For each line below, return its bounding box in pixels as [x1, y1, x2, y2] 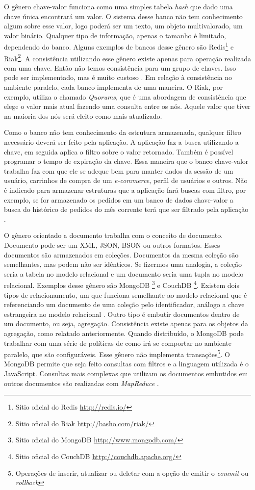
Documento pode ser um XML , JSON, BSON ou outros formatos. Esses [4, 239, 220, 250]
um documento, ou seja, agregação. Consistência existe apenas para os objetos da [4, 318, 248, 329]
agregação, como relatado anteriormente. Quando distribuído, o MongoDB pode [4, 328, 244, 338]
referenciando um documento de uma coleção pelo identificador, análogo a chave [4, 299, 245, 309]
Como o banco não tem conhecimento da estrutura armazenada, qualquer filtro [4, 127, 241, 137]
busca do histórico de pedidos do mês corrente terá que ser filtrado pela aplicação [4, 204, 249, 214]
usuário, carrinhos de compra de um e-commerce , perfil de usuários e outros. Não [4, 175, 248, 185]
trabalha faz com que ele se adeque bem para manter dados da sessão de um [4, 165, 233, 176]
